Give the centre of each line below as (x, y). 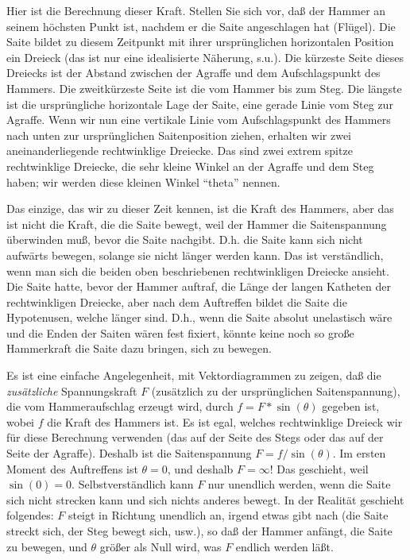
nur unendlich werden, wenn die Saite (299, 484)
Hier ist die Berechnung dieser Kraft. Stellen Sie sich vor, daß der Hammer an (196, 10)
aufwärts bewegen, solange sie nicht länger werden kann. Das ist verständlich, (195, 255)
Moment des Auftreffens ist (72, 468)
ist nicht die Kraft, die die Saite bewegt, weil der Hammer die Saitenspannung (197, 224)
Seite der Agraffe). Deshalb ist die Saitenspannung (129, 453)
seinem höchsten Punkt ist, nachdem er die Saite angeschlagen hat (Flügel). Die (201, 26)
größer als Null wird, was (161, 546)
